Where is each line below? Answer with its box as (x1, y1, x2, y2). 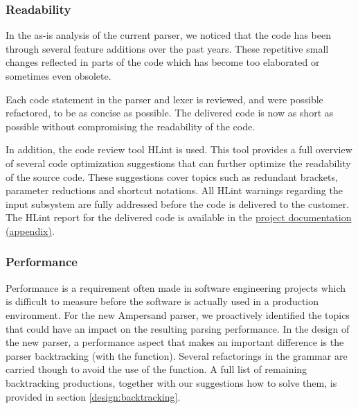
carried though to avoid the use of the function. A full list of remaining (6, 362, 307, 376)
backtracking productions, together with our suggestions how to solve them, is (6, 375, 337, 390)
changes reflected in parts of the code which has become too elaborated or (6, 55, 320, 69)
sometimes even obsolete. (6, 69, 111, 82)
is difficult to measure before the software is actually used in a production (6, 294, 319, 308)
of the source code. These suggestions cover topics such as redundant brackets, (6, 169, 338, 184)
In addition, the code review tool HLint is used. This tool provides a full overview (6, 142, 352, 157)
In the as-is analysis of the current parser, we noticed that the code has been (6, 28, 331, 42)
